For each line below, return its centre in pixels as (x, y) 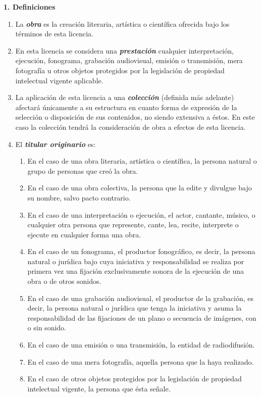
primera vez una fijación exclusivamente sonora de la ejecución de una (136, 271)
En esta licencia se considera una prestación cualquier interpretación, (124, 50)
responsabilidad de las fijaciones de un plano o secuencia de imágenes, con (142, 317)
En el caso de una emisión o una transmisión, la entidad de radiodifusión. (141, 345)
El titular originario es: (56, 144)
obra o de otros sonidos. (64, 281)
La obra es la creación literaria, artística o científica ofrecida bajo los (122, 23)
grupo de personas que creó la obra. (83, 170)
